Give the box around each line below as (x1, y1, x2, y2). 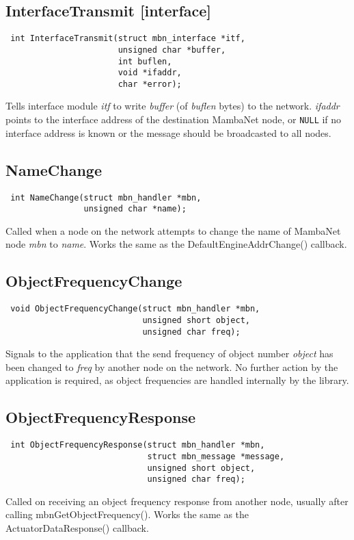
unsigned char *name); (83, 204, 187, 214)
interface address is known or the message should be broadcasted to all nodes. (5, 125, 331, 140)
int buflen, (118, 56, 172, 66)
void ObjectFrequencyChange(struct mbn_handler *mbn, (10, 304, 260, 314)
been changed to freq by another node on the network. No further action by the (5, 359, 338, 374)
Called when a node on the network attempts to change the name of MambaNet (5, 223, 341, 237)
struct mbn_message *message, (147, 451, 285, 461)
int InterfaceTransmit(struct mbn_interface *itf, (10, 34, 245, 44)
